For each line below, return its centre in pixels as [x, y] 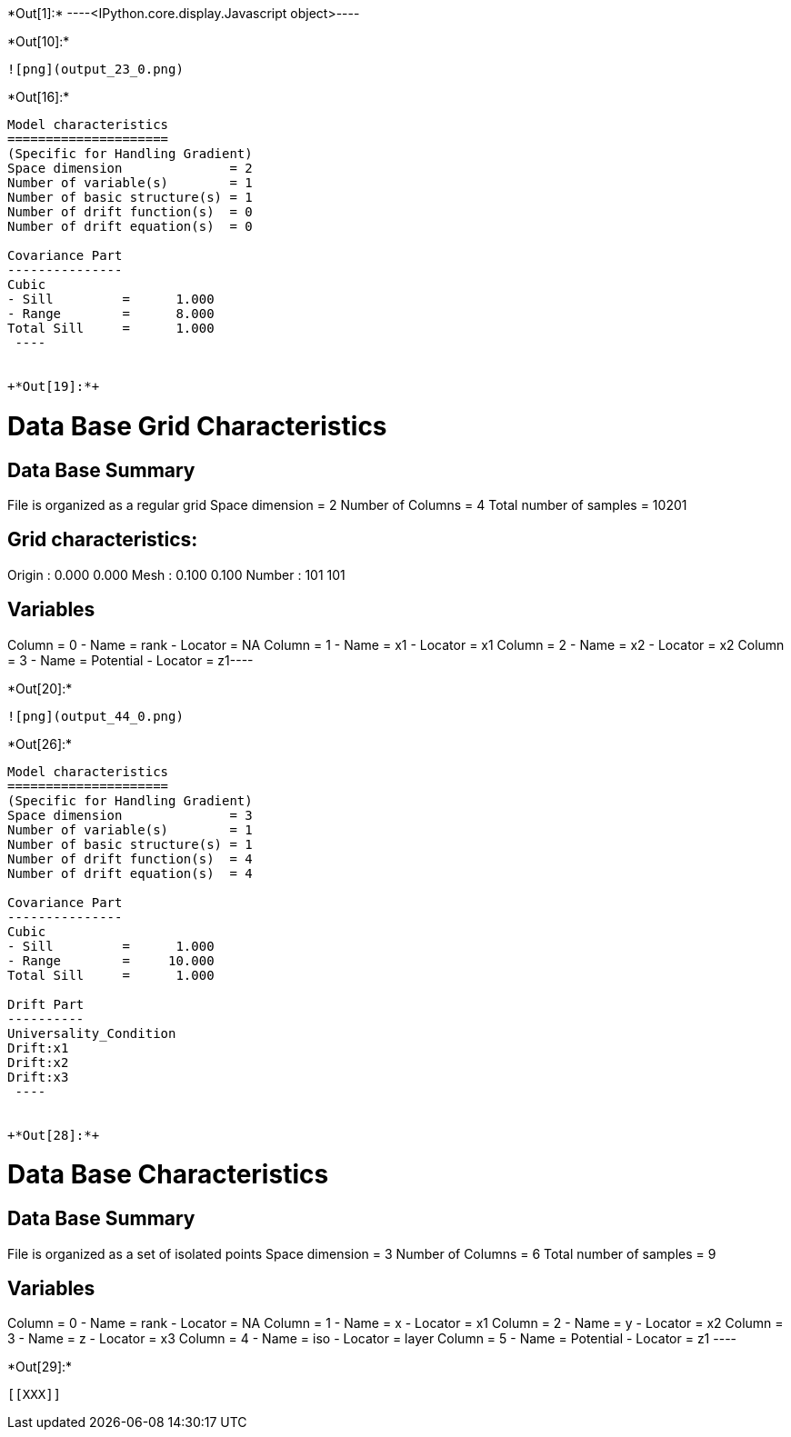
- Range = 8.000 [111, 314]
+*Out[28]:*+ [54, 1135]
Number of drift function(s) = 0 [130, 212]
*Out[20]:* [40, 688]
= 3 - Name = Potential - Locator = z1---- [130, 660]
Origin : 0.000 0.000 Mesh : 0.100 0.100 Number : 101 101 [176, 574]
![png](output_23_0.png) [95, 69]
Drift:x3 [38, 1077]
